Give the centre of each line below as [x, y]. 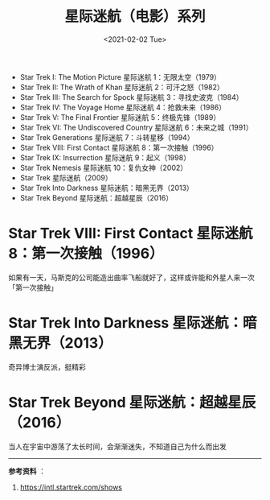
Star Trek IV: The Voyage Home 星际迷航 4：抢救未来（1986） [123, 107]
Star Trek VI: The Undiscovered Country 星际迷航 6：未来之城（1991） [136, 127]
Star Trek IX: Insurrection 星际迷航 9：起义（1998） [105, 157]
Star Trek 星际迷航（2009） [66, 177]
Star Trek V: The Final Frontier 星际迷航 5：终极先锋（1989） [120, 117]
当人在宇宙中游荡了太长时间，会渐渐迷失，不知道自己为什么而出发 [117, 446]
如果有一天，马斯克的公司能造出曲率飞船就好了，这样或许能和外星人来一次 [131, 277]
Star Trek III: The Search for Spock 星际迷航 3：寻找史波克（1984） [131, 97]
